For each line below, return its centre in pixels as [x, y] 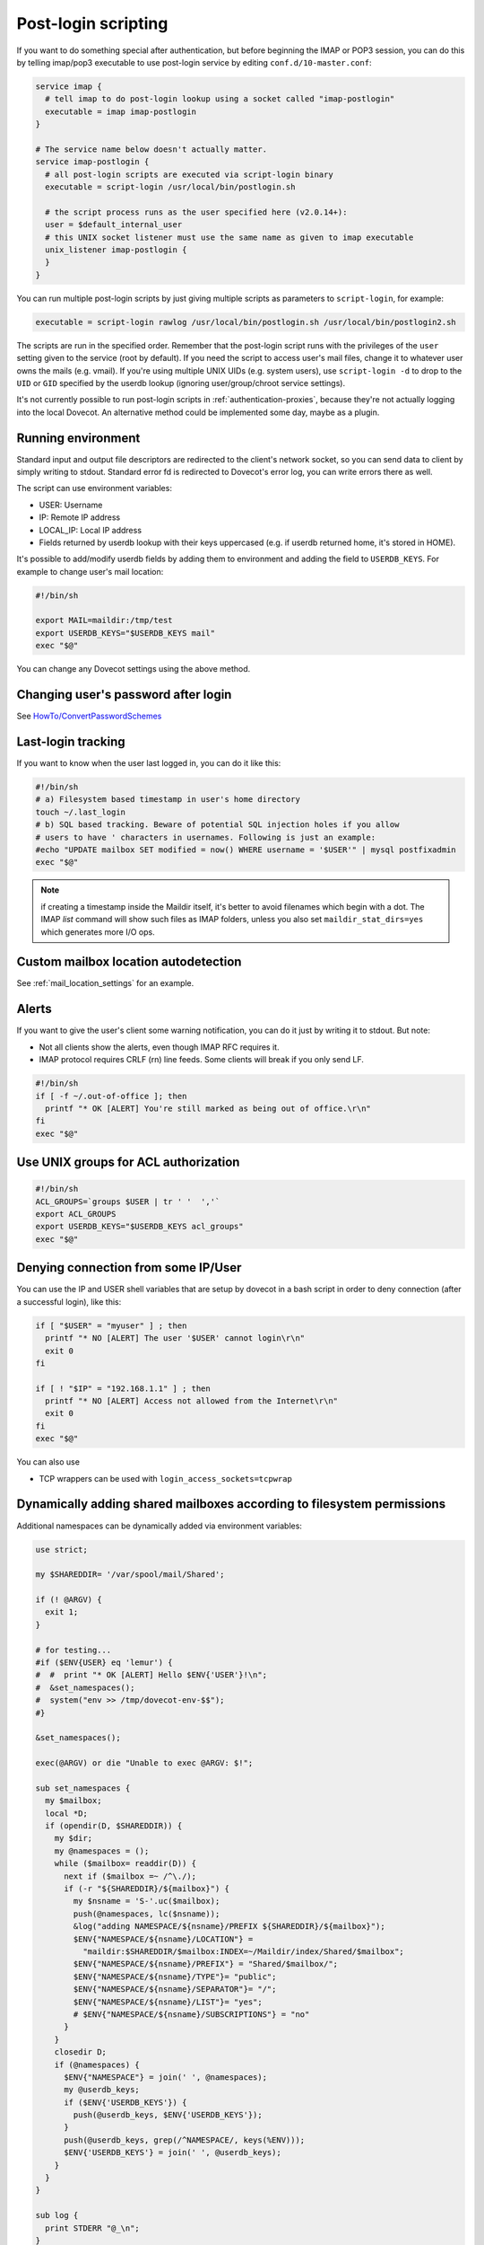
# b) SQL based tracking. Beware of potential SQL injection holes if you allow [217, 825]
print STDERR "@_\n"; [93, 2228]
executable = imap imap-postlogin [121, 111]
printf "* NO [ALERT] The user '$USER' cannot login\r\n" [175, 1338]
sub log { [57, 2215]
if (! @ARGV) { [69, 1600]
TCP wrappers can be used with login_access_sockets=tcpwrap [166, 1478]
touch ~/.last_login [80, 812]
